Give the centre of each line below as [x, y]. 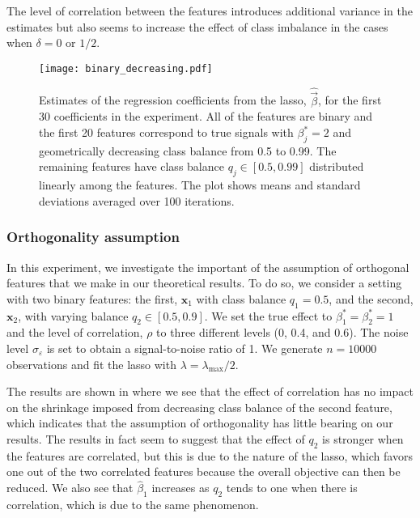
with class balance [241, 298]
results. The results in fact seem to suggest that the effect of [156, 439]
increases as [180, 488]
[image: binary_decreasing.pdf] [126, 68]
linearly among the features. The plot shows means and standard [200, 185]
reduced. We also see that [70, 488]
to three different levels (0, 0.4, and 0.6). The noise [282, 332]
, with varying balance [73, 315]
